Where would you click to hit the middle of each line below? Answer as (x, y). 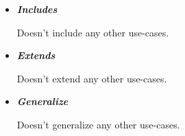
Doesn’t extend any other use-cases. (92, 78)
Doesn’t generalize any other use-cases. (98, 124)
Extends (36, 55)
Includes (37, 9)
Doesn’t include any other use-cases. (93, 32)
